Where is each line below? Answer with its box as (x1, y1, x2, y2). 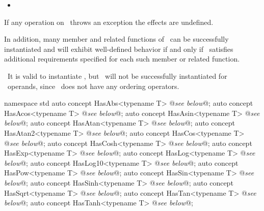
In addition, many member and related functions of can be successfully (4, 34, 229, 44)
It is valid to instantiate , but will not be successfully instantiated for (7, 70, 227, 81)
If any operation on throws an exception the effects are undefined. (4, 16, 214, 27)
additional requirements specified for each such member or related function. (4, 53, 240, 64)
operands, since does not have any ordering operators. (7, 80, 179, 91)
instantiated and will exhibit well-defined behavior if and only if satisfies (4, 43, 233, 54)
